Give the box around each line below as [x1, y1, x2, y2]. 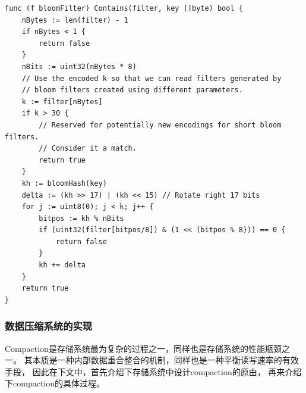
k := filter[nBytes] [21, 97, 103, 106]
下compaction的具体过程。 [5, 377, 105, 389]
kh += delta [39, 261, 86, 270]
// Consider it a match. [39, 144, 137, 153]
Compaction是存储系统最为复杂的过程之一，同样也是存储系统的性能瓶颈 [5, 342, 282, 354]
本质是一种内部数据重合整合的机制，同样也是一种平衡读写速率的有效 [32, 354, 299, 366]
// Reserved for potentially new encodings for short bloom [39, 120, 282, 129]
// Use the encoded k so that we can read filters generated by [21, 74, 282, 83]
